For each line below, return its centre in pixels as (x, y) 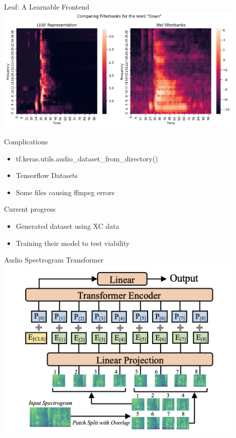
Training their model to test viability (73, 243)
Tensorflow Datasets (47, 175)
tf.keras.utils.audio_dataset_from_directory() (87, 158)
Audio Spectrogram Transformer (54, 260)
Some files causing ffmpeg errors (65, 192)
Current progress (30, 209)
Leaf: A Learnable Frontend (47, 7)
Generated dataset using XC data (68, 226)
